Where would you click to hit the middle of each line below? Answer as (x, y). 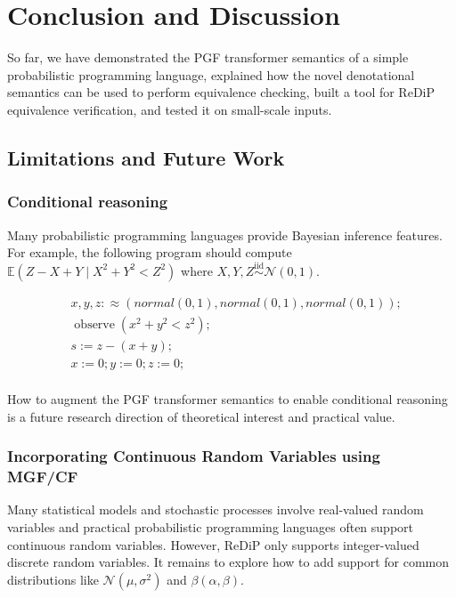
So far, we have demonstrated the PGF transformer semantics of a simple (208, 57)
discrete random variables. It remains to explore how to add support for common (228, 562)
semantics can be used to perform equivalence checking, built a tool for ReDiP (221, 92)
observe (94, 324)
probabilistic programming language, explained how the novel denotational (211, 74)
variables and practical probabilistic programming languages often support (210, 526)
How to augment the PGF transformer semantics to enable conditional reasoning (228, 399)
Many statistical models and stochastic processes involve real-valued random (216, 509)
